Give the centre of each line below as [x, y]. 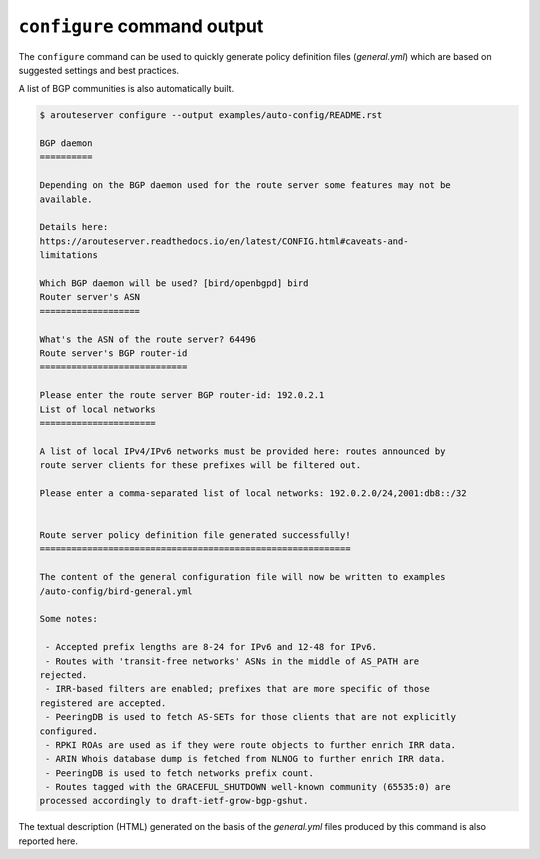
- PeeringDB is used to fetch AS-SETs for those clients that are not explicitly [251, 717]
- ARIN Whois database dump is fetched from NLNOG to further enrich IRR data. [245, 759]
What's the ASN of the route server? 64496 [148, 339]
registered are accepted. [103, 703]
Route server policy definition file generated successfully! [195, 535]
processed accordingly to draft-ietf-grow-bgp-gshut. [174, 801]
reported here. [48, 841]
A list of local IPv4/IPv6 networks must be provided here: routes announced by [242, 451]
